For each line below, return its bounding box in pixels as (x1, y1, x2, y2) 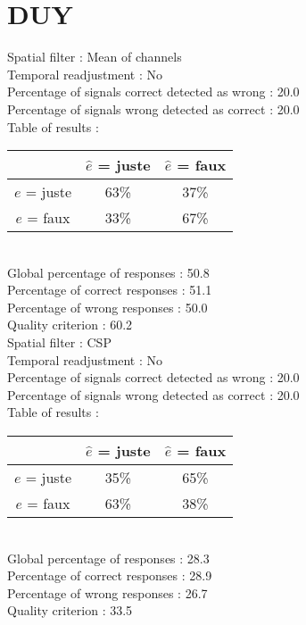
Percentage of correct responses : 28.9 (7, 566, 212, 585)
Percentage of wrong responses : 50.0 (7, 297, 208, 316)
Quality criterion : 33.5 (7, 601, 133, 620)
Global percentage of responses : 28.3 (7, 548, 210, 567)
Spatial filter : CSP (7, 333, 112, 352)
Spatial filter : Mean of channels (7, 47, 182, 66)
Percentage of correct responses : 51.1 (7, 280, 212, 299)
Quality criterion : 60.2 (7, 315, 133, 334)
